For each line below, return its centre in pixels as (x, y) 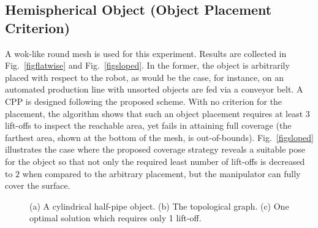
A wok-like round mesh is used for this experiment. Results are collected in (146, 53)
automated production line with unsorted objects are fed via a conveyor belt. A (154, 89)
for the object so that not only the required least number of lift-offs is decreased (155, 161)
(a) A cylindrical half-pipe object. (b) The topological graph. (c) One (159, 206)
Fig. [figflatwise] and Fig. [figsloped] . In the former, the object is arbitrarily (147, 65)
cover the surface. (38, 185)
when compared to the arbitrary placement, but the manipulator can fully (161, 173)
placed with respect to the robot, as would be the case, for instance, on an (145, 77)
